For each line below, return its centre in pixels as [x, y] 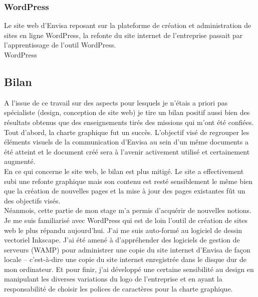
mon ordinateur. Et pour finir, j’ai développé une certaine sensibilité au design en [129, 269]
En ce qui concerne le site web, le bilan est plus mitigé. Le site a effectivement [124, 171]
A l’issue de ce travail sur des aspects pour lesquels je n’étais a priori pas [116, 102]
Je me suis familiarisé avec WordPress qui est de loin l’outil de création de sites [126, 220]
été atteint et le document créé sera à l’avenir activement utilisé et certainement [127, 151]
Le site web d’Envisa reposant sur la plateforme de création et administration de [128, 25]
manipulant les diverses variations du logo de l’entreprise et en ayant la [113, 279]
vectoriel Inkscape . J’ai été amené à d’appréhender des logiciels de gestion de [122, 240]
